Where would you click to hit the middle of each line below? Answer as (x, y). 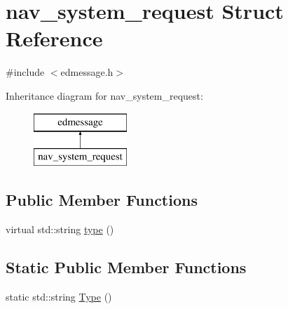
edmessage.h (87, 72)
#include (25, 72)
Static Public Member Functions (126, 267)
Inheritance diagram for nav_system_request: (104, 95)
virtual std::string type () (60, 229)
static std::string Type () (59, 296)
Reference (54, 38)
